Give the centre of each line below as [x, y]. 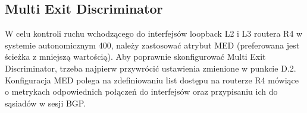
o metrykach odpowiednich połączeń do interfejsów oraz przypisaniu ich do [141, 91]
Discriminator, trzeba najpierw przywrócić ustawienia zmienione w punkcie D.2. [151, 68]
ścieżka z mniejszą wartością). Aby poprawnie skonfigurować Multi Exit [135, 56]
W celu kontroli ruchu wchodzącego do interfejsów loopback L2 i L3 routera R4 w [154, 33]
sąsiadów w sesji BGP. [46, 103]
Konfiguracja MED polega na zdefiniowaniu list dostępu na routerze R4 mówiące [152, 80]
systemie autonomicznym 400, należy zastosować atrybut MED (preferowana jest [152, 45]
